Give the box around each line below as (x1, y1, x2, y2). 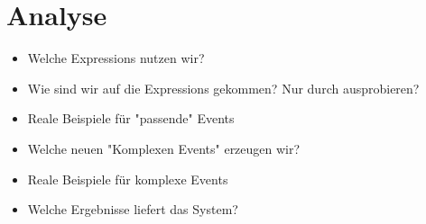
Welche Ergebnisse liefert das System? (27, 200, 238, 219)
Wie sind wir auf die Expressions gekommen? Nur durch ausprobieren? (27, 78, 420, 97)
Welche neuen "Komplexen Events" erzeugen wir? (27, 139, 301, 157)
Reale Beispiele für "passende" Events (27, 109, 235, 128)
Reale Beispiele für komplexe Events (27, 169, 228, 188)
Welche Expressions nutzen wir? (27, 49, 205, 67)
